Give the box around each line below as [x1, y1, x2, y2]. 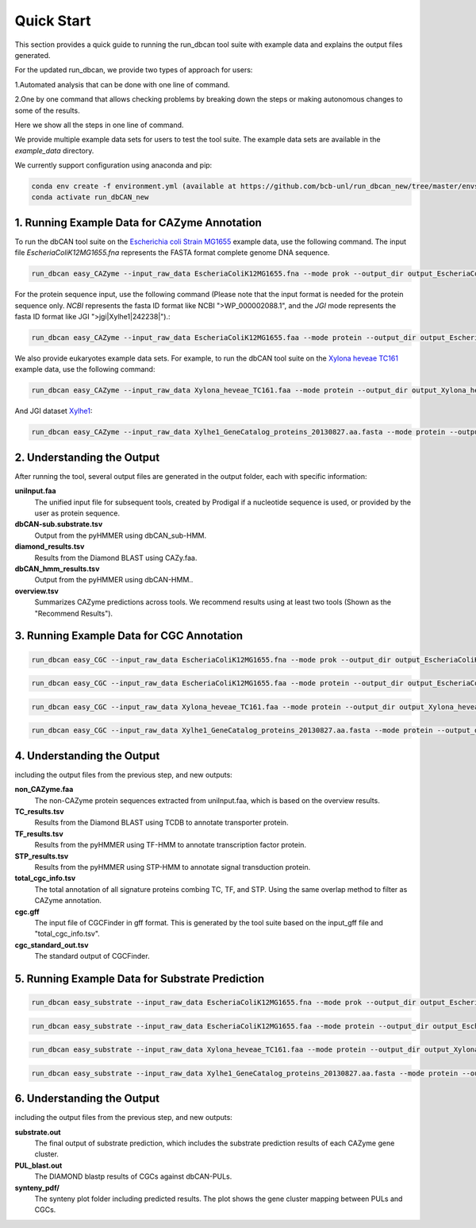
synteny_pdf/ [14, 1183, 59, 1192]
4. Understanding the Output [14, 749, 160, 763]
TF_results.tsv [14, 828, 63, 838]
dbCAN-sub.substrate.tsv [14, 519, 103, 529]
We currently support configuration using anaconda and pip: [14, 160, 213, 170]
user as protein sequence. [34, 508, 121, 518]
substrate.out [14, 1127, 61, 1137]
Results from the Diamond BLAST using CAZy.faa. [34, 553, 198, 562]
